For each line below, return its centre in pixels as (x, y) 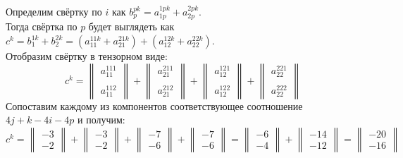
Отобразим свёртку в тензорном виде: (87, 56)
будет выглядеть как (131, 26)
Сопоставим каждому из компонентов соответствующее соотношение (154, 105)
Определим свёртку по (54, 11)
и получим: (101, 120)
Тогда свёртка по (42, 26)
